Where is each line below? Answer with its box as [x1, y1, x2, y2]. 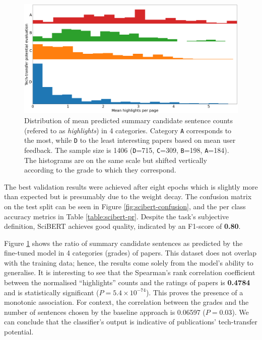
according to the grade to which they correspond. [24, 164, 176, 175]
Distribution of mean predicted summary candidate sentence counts [24, 115, 233, 125]
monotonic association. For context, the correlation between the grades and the [4, 297, 249, 307]
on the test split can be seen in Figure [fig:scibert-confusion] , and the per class [4, 201, 246, 211]
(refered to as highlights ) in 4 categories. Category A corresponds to [24, 125, 232, 135]
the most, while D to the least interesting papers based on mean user [24, 135, 236, 145]
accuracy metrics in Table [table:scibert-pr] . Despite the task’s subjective [4, 211, 229, 221]
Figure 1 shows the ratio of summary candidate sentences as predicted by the [4, 237, 243, 248]
